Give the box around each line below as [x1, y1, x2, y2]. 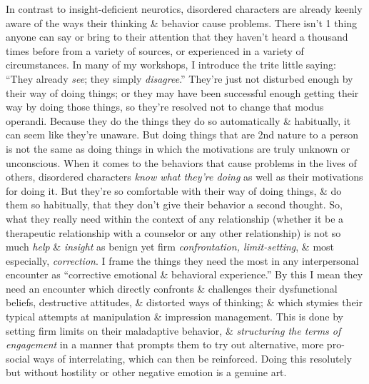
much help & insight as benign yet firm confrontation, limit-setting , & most [6, 239, 335, 254]
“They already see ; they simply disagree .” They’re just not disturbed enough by [6, 71, 353, 86]
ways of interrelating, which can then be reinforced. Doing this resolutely [33, 350, 352, 365]
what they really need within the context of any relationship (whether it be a [6, 211, 344, 226]
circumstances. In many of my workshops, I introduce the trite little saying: [6, 57, 336, 72]
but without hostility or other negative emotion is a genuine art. [6, 365, 287, 380]
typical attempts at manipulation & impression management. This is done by [6, 309, 343, 324]
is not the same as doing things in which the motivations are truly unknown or [6, 141, 350, 156]
